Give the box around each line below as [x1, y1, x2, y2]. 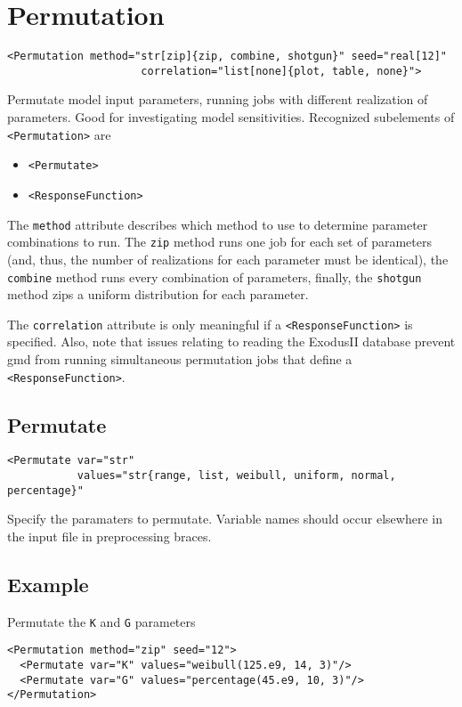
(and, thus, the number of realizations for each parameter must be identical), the [7, 249, 449, 268]
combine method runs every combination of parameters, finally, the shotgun [7, 267, 422, 286]
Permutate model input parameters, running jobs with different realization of [7, 90, 428, 109]
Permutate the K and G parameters [7, 612, 196, 630]
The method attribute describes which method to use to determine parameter [7, 215, 428, 233]
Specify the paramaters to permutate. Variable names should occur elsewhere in [7, 509, 442, 528]
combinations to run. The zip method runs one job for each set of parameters [7, 232, 432, 251]
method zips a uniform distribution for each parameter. [7, 285, 309, 304]
